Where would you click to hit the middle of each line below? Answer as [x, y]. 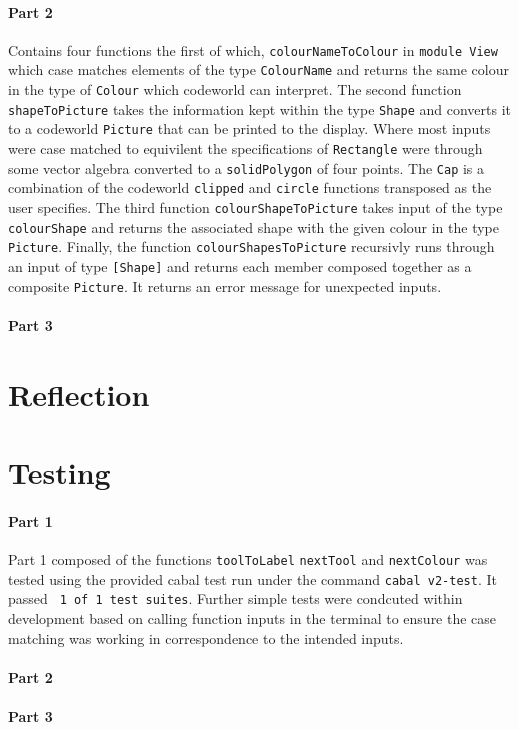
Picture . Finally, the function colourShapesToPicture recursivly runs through [251, 246]
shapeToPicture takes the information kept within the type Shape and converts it [259, 108]
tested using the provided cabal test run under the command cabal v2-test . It [252, 578]
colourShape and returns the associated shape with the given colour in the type [254, 226]
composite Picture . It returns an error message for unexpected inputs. [225, 285]
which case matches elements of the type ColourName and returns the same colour [258, 69]
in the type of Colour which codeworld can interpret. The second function [235, 89]
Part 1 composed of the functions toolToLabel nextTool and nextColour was [248, 559]
